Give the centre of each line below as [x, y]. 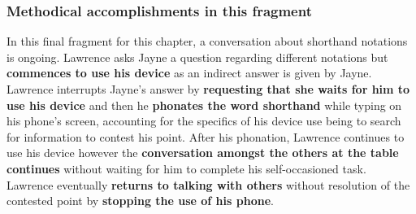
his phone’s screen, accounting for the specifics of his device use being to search [204, 121]
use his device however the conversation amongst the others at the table [203, 153]
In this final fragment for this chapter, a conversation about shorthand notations [207, 41]
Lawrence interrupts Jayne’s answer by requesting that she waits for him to [208, 89]
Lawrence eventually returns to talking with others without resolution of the [208, 184]
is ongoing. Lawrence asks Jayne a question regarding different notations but [197, 57]
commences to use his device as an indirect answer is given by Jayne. [189, 73]
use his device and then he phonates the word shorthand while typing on [204, 105]
